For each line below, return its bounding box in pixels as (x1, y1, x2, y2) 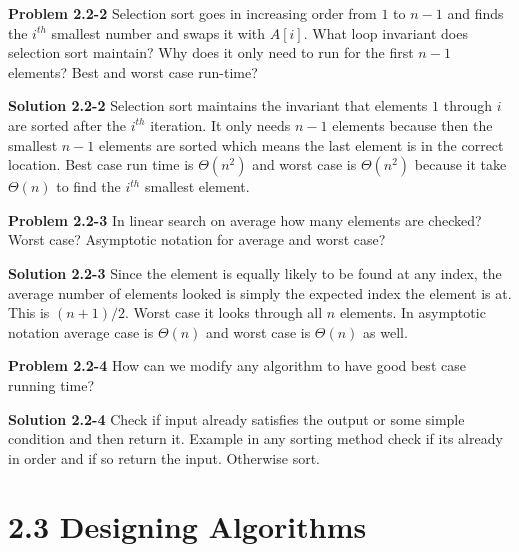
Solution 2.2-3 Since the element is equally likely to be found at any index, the (8, 262, 502, 283)
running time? (8, 374, 95, 395)
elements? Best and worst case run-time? (8, 61, 258, 82)
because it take (414, 154, 507, 175)
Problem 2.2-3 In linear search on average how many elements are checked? (8, 209, 482, 230)
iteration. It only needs (150, 114, 291, 135)
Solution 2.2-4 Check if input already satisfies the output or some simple (8, 408, 465, 429)
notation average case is (8, 321, 154, 342)
